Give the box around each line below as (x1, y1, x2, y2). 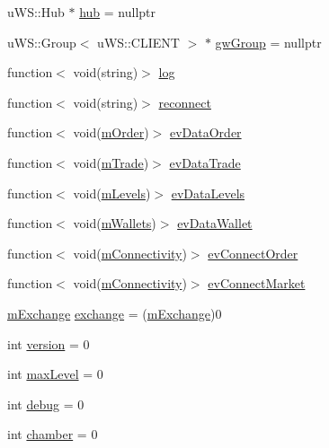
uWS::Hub (7, 3, 65, 21)
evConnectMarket (208, 274, 306, 293)
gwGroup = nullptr (215, 32, 322, 51)
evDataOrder (169, 123, 242, 142)
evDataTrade (169, 153, 241, 171)
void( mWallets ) (73, 214, 156, 233)
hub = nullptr (79, 3, 156, 21)
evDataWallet (177, 214, 253, 233)
